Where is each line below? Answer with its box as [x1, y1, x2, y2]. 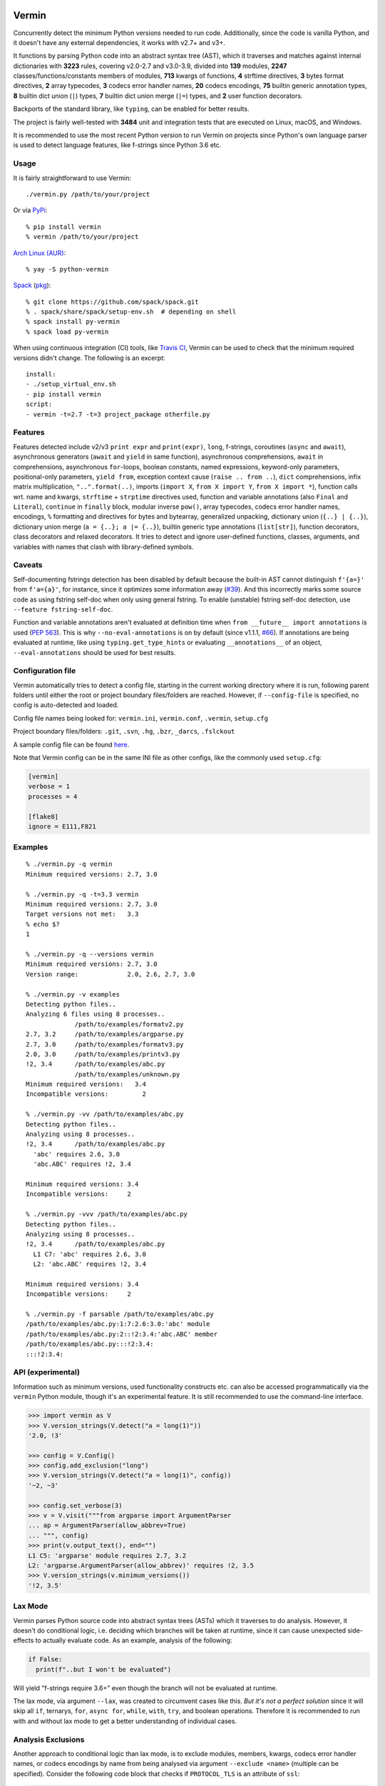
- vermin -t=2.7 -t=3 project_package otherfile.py [26, 410, 210, 418]
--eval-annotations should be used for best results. [13, 648, 176, 657]
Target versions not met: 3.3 [26, 910, 139, 918]
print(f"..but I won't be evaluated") [36, 1665, 171, 1673]
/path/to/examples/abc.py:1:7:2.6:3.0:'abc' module [26, 1320, 210, 1328]
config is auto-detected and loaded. [13, 701, 119, 709]
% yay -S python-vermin [26, 265, 109, 273]
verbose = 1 [28, 782, 71, 791]
